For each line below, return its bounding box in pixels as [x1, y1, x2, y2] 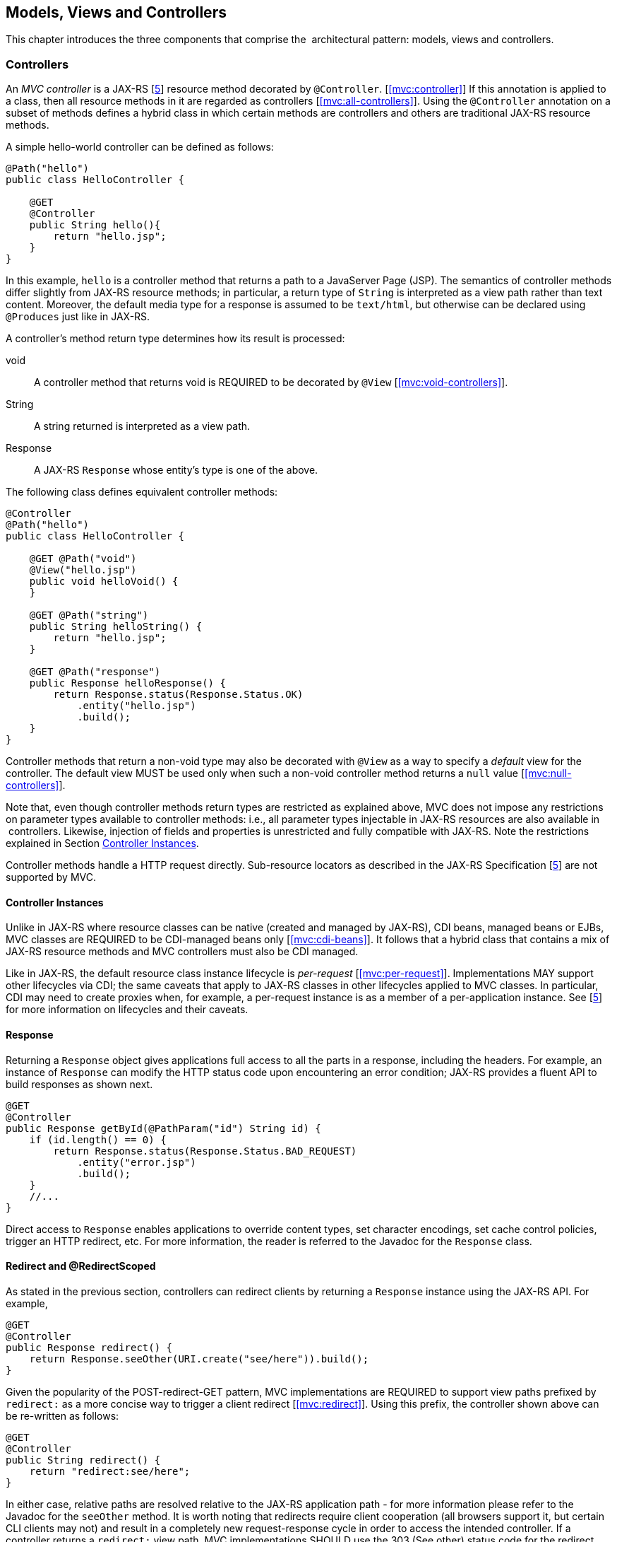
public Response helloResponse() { [29, 677, 226, 689]
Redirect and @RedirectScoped [6, 1260, 156, 1273]
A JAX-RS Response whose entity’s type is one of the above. [34, 464, 318, 477]
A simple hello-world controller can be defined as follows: [6, 141, 274, 153]
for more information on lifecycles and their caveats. [6, 1003, 248, 1016]
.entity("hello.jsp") [77, 700, 196, 712]
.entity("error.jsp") [77, 1156, 196, 1168]
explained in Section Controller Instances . [6, 837, 199, 850]
